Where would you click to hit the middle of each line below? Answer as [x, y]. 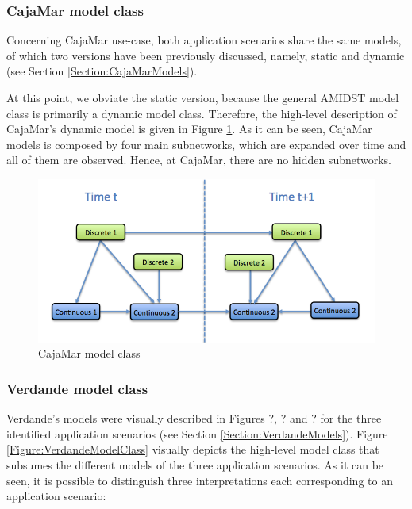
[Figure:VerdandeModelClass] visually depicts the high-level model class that [193, 449]
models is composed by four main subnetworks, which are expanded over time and [206, 144]
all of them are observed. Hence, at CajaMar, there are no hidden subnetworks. [199, 160]
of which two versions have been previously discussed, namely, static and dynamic [206, 55]
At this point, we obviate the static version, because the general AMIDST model [203, 98]
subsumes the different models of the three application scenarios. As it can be [195, 464]
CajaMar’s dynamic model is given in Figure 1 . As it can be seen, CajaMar [189, 129]
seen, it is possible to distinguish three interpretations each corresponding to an [200, 480]
